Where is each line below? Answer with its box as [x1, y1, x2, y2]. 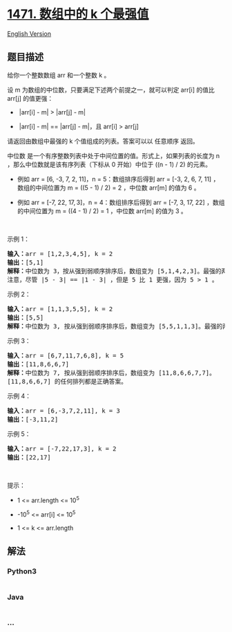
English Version [7, 29, 52, 38]
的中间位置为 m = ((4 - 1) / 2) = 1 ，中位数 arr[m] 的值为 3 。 [17, 206, 188, 215]
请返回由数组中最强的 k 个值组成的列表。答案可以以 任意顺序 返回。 [7, 137, 199, 145]
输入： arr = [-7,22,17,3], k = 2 [7, 444, 117, 453]
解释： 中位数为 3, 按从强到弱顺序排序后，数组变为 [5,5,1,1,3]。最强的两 [7, 322, 229, 330]
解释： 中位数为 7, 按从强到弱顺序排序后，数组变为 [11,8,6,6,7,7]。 [7, 368, 216, 377]
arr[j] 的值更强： [7, 94, 54, 102]
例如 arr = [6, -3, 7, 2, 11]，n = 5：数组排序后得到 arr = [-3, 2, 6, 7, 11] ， [17, 175, 220, 183]
